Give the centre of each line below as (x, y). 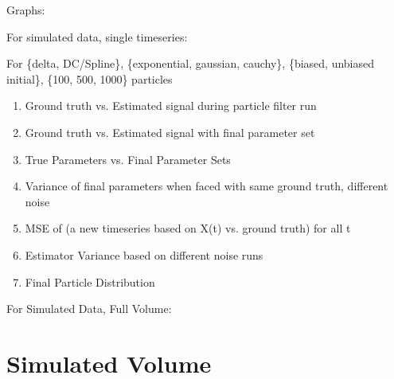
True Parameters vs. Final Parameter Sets (128, 159)
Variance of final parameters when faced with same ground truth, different (207, 186)
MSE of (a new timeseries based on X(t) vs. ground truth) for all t (188, 228)
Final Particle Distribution (90, 281)
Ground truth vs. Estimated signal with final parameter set (170, 132)
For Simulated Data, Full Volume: (89, 309)
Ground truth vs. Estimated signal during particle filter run (171, 105)
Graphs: (26, 10)
